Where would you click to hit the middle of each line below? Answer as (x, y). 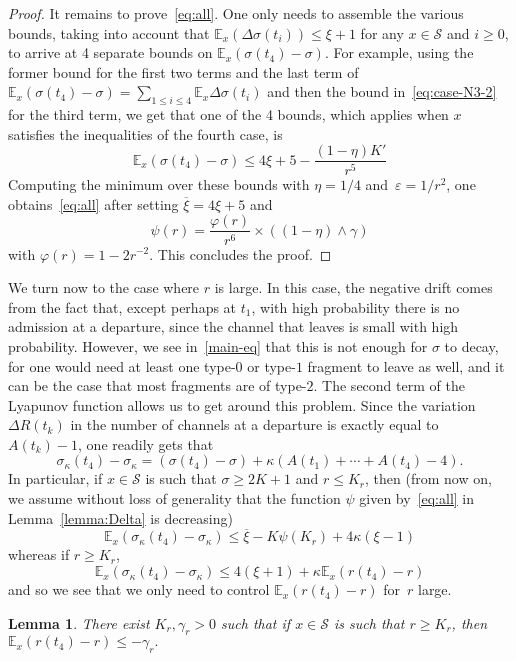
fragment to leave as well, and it (406, 365)
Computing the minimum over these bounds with (159, 184)
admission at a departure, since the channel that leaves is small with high (233, 326)
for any (382, 32)
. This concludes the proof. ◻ (240, 253)
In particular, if (55, 478)
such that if (256, 622)
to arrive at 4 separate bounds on (110, 52)
